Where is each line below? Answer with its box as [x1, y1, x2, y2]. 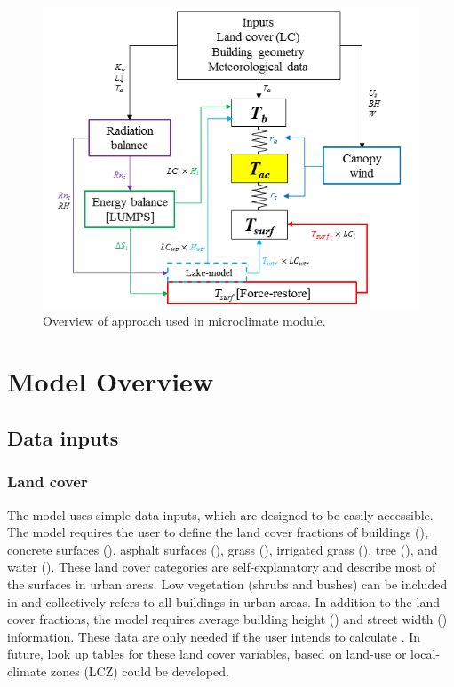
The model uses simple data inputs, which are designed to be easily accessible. [7, 505, 434, 524]
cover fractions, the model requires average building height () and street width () [7, 610, 448, 628]
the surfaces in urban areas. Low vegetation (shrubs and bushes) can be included [7, 574, 448, 593]
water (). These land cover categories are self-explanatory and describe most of [7, 557, 436, 576]
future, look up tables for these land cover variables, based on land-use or [7, 644, 407, 663]
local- [410, 644, 441, 663]
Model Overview [7, 363, 214, 399]
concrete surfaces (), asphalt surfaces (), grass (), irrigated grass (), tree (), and [7, 540, 438, 558]
